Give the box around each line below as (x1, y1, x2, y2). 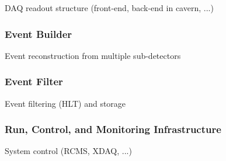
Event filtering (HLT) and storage (5, 97, 126, 109)
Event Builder (5, 26, 72, 41)
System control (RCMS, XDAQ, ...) (5, 145, 132, 157)
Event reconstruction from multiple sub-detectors (5, 49, 181, 61)
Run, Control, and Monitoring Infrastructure (5, 122, 221, 136)
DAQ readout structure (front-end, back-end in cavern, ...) (5, 2, 214, 13)
